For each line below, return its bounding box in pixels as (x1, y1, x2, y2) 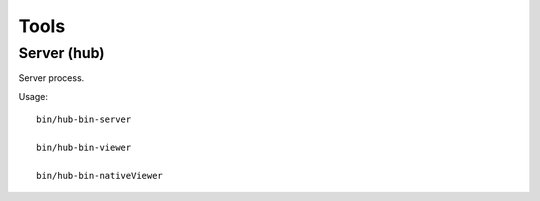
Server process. (18, 72, 85, 84)
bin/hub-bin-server (36, 114, 132, 125)
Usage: (18, 90, 49, 102)
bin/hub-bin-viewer (36, 141, 132, 153)
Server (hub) (18, 44, 105, 62)
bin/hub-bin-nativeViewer (36, 170, 164, 181)
